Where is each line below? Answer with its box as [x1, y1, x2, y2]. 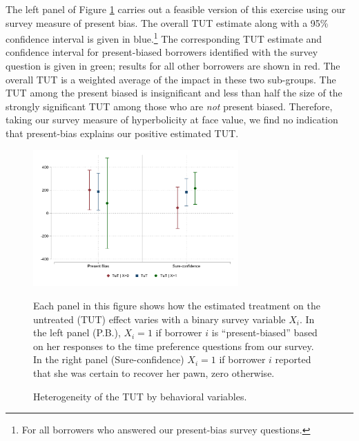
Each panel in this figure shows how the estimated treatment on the [33, 298, 320, 313]
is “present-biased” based [211, 325, 318, 340]
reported [275, 352, 311, 367]
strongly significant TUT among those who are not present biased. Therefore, [6, 99, 333, 113]
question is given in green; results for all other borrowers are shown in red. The [6, 59, 340, 73]
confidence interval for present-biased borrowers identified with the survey [6, 45, 318, 59]
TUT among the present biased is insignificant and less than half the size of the [6, 85, 342, 100]
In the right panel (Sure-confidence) [33, 352, 184, 367]
